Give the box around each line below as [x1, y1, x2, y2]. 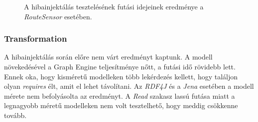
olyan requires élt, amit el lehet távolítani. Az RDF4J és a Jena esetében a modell [4, 81, 254, 91]
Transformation [4, 32, 67, 45]
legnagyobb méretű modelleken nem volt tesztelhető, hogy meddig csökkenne [4, 100, 238, 111]
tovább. [4, 110, 27, 120]
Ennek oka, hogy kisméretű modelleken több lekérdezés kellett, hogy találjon [4, 71, 238, 81]
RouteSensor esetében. [24, 11, 92, 21]
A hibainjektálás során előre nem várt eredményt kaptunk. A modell [4, 52, 213, 62]
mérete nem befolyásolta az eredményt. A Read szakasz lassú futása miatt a [4, 90, 235, 101]
